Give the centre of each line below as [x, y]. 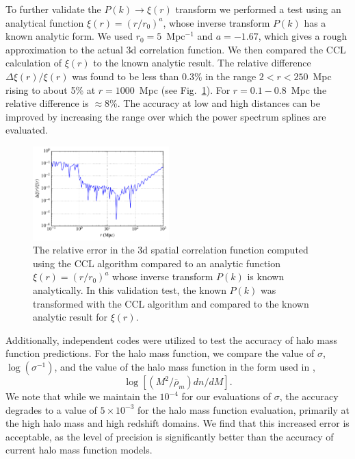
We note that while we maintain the [81, 396]
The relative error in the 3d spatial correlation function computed [171, 250]
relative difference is [47, 103]
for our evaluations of [226, 396]
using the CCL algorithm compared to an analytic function [157, 263]
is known [266, 276]
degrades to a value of [51, 409]
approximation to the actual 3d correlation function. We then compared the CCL [176, 49]
